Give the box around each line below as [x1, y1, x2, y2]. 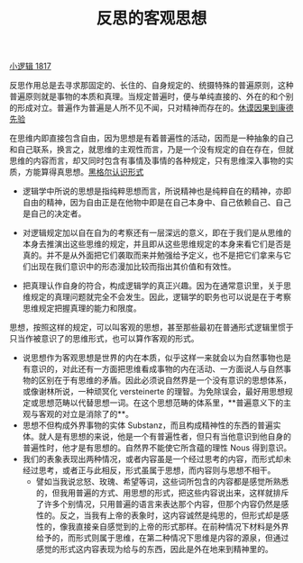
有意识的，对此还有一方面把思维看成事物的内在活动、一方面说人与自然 [22, 364, 284, 375]
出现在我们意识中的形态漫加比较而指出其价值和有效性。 [30, 261, 236, 272]
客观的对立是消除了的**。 [38, 409, 133, 420]
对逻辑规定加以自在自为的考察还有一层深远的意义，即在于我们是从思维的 [22, 227, 291, 239]
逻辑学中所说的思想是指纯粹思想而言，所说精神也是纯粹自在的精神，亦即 [22, 186, 291, 196]
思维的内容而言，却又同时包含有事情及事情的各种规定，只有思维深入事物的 [9, 155, 286, 167]
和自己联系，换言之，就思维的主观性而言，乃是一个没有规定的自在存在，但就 [9, 144, 294, 155]
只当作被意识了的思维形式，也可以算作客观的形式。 [9, 333, 199, 344]
